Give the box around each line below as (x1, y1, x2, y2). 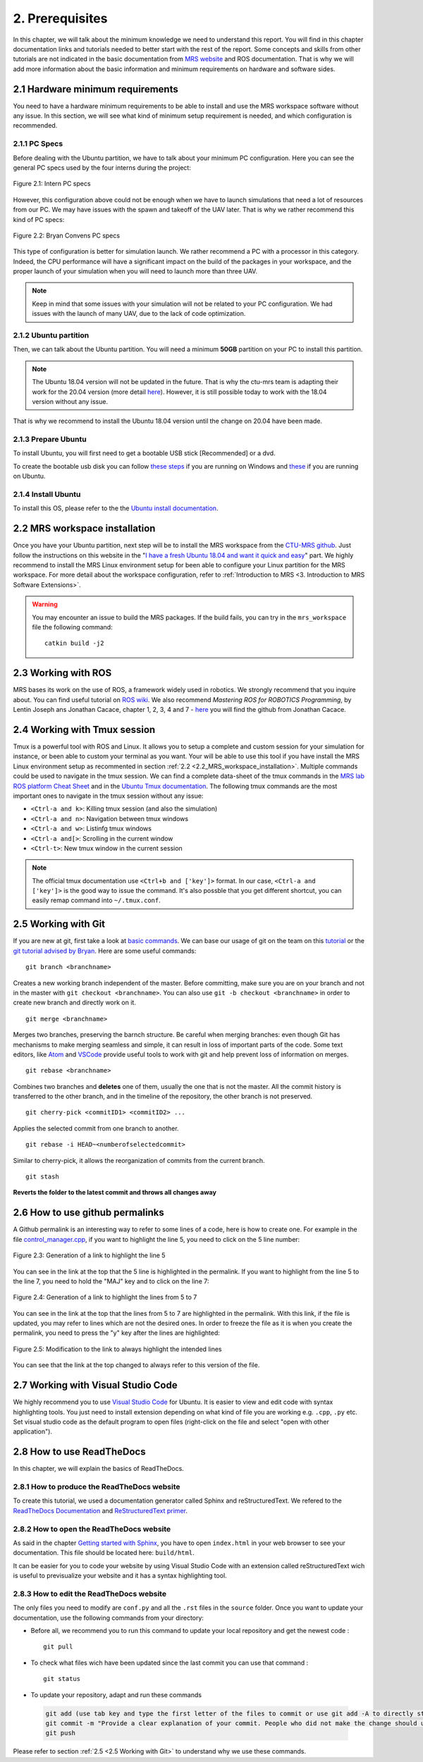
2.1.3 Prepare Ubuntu (13, 434, 87, 444)
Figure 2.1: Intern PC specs (13, 180, 91, 188)
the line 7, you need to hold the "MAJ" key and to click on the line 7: (13, 1276, 209, 1286)
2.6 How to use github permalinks (13, 1207, 165, 1219)
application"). (13, 1427, 53, 1436)
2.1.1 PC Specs (13, 139, 63, 149)
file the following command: (32, 623, 113, 632)
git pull (43, 1643, 73, 1651)
